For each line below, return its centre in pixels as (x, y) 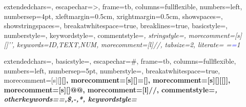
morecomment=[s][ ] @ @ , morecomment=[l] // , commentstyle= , (111, 89)
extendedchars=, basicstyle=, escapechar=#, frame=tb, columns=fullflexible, (120, 61)
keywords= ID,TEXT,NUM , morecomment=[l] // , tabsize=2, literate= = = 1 (128, 45)
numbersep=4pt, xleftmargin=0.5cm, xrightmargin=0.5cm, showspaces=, (113, 16)
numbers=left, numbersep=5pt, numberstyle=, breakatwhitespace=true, (112, 70)
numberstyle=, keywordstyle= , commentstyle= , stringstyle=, (95, 35)
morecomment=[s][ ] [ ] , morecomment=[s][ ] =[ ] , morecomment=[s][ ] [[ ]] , (117, 80)
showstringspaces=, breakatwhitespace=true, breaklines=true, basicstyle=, (116, 26)
